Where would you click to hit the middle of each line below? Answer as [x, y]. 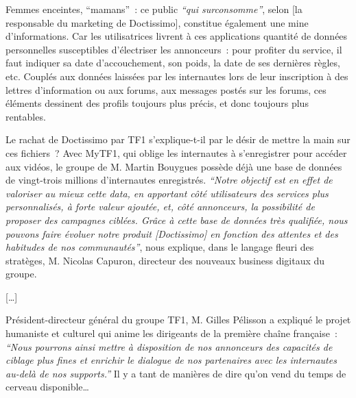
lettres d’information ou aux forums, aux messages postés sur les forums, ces [166, 89]
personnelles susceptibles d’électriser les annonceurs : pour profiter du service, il [174, 49]
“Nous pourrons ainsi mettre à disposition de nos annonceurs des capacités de [169, 346]
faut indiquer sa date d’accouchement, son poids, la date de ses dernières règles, [173, 63]
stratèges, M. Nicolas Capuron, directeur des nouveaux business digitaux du [165, 260]
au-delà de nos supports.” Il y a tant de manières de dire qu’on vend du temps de [176, 373]
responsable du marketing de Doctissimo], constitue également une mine [157, 22]
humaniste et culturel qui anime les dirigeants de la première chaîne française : [171, 333]
